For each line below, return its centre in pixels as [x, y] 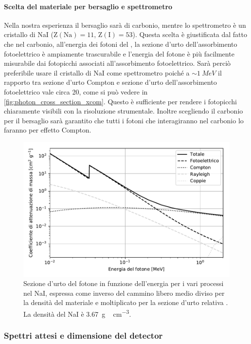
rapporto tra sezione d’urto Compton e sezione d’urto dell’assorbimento [110, 82]
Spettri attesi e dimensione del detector [83, 335]
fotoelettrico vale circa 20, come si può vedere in [76, 91]
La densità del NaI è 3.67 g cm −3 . [77, 313]
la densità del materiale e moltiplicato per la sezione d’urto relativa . [126, 302]
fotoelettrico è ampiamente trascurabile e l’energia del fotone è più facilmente [119, 53]
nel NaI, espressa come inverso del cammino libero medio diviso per [124, 293]
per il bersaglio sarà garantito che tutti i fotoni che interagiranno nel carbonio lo [124, 120]
